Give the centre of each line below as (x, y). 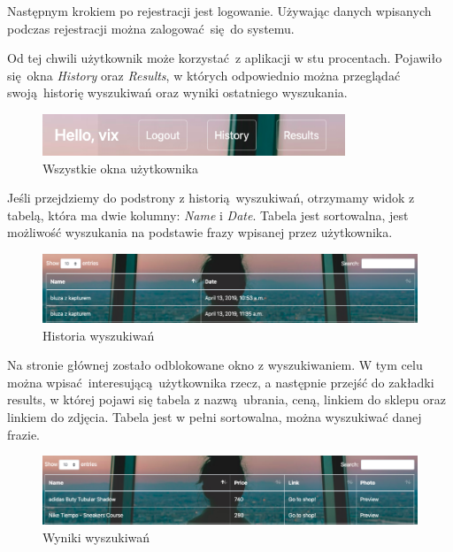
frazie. (23, 434)
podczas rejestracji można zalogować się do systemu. (151, 28)
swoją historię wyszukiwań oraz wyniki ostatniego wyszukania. (177, 92)
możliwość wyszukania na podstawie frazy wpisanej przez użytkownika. (200, 232)
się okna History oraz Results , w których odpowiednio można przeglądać (204, 75)
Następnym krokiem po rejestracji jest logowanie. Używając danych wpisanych (219, 11)
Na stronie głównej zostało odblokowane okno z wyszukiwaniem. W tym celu (215, 365)
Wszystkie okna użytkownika (120, 168)
